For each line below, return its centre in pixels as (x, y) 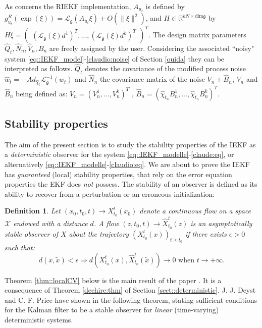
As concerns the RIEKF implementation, (68, 6)
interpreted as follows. (39, 68)
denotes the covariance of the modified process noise (165, 68)
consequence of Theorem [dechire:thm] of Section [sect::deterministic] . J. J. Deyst (130, 290)
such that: (20, 248)
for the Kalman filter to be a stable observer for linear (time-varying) (112, 310)
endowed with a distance (50, 223)
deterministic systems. (39, 320)
